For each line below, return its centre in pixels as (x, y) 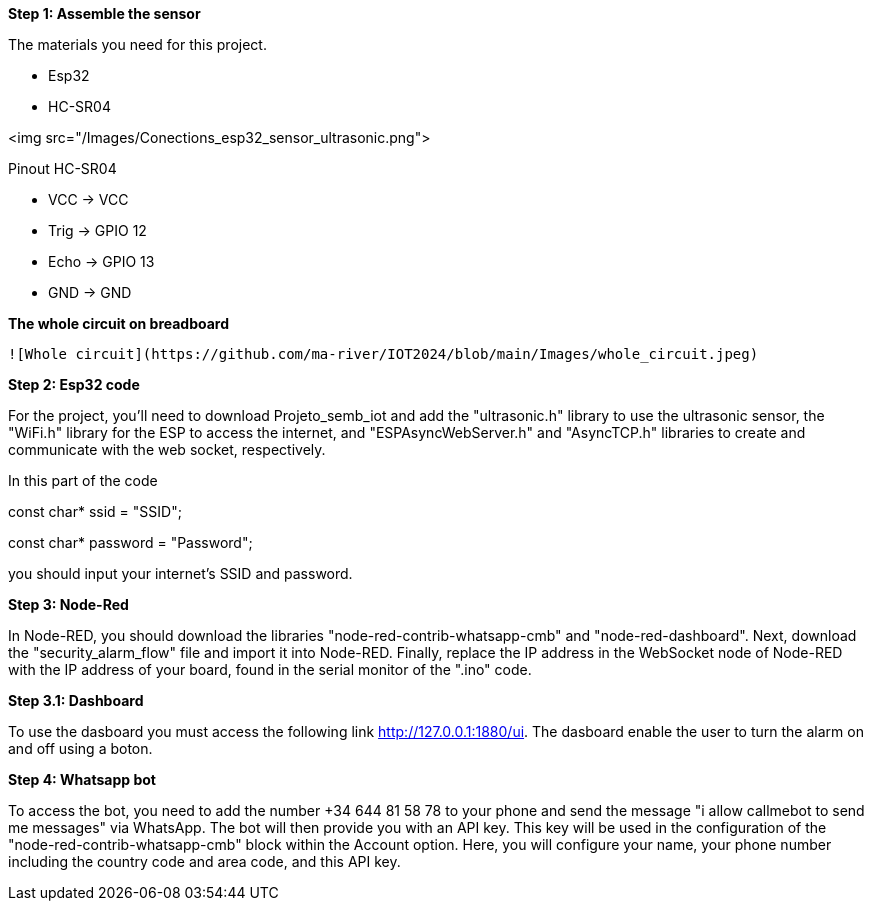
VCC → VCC (88, 199)
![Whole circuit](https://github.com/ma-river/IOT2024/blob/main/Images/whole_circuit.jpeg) (383, 354)
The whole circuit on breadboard (119, 323)
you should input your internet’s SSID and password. (180, 573)
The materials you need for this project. (137, 44)
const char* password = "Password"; (130, 542)
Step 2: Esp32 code (74, 384)
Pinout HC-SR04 (62, 168)
